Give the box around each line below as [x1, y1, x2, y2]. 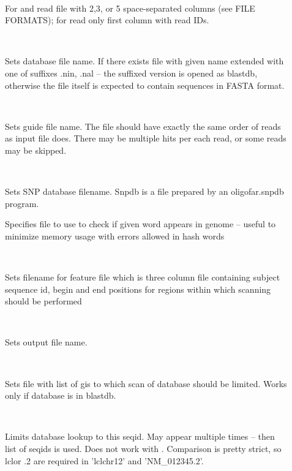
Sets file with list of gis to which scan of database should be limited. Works [5, 377, 287, 390]
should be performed [5, 295, 82, 307]
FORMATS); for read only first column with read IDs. [5, 13, 209, 26]
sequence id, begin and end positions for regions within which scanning [5, 282, 271, 295]
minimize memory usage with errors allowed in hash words [5, 229, 225, 242]
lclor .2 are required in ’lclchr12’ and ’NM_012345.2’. [5, 454, 204, 467]
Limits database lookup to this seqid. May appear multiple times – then [5, 430, 275, 443]
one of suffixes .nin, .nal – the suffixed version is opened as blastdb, [5, 66, 258, 79]
